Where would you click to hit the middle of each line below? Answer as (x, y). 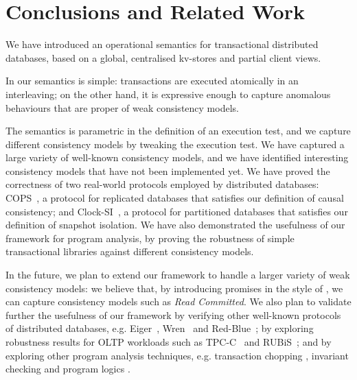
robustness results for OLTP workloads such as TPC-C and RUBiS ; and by (169, 342)
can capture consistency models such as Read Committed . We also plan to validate (178, 301)
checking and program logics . (68, 369)
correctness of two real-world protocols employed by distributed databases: (162, 184)
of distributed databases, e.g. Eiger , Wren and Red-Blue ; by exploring (160, 328)
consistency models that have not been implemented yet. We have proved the (168, 170)
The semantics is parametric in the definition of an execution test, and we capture (178, 131)
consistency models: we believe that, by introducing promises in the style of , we (174, 288)
